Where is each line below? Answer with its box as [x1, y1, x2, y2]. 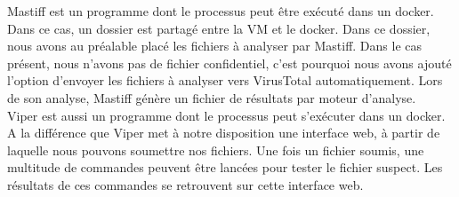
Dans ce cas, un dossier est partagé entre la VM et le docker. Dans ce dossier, [7, 19, 431, 37]
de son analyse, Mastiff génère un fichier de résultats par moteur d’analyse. [7, 88, 416, 106]
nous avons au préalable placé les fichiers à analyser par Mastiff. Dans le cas [7, 36, 423, 55]
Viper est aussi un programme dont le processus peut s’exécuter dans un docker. [7, 106, 446, 124]
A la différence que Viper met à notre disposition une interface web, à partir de [7, 123, 440, 142]
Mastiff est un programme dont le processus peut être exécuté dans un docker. [7, 2, 434, 20]
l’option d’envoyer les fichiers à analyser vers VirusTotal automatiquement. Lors [7, 71, 443, 90]
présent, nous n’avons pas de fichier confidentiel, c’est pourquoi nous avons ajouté [7, 53, 452, 72]
